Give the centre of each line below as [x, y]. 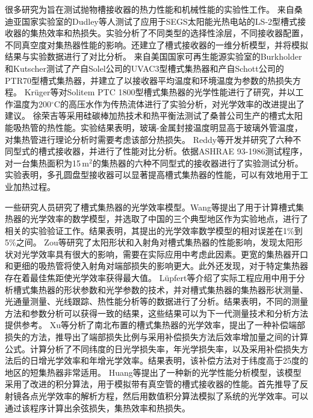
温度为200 [32, 103]
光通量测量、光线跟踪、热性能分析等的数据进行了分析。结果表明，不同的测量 [156, 301]
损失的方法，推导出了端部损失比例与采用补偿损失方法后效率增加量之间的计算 [156, 337]
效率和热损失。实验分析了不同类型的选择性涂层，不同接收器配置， [177, 33]
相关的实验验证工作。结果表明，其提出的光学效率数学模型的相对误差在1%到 [154, 230]
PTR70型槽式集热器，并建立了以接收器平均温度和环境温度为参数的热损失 [149, 80]
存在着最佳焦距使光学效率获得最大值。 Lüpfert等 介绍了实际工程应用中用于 [151, 278]
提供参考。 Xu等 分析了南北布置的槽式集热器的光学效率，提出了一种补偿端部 [155, 325]
